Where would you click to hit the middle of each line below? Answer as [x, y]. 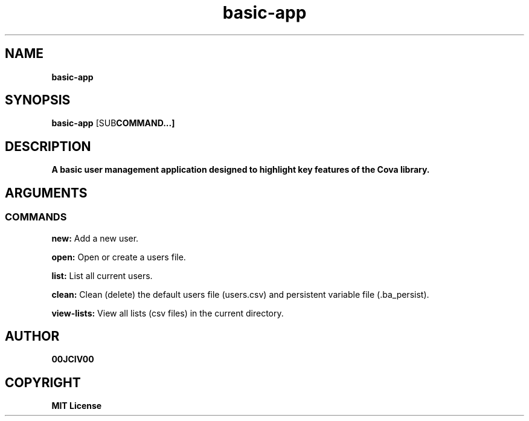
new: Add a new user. [95, 238]
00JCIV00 [73, 359]
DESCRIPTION [48, 146]
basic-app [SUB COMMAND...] [113, 123]
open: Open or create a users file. [119, 257]
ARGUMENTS [46, 193]
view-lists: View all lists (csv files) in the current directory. [168, 313]
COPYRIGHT [43, 382]
